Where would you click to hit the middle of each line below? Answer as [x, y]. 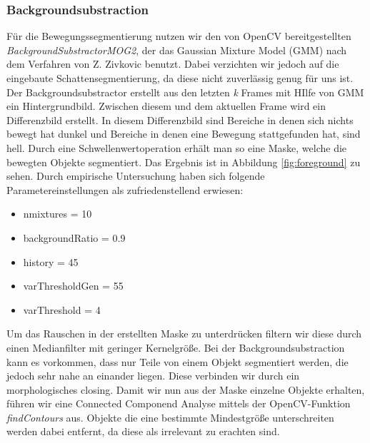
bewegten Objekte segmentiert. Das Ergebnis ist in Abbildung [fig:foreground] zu [184, 162]
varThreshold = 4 [62, 309]
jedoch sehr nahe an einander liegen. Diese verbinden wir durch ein [153, 376]
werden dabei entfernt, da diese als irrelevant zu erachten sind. [143, 431]
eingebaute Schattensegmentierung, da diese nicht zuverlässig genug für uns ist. [180, 78]
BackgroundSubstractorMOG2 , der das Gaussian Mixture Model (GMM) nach [177, 50]
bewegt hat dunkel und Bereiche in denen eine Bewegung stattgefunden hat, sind [184, 134]
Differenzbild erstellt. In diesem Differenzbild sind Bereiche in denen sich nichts [180, 119]
